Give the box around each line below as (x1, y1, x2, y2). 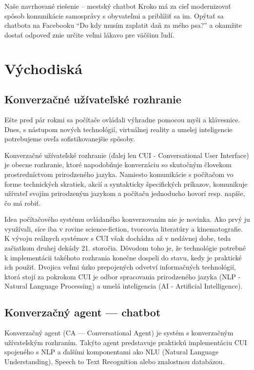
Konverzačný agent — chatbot (4, 305, 161, 320)
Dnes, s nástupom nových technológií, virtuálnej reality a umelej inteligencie (4, 124, 233, 134)
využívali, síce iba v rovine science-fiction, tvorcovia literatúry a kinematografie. (4, 223, 243, 234)
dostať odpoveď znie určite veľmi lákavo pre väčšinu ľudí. (4, 29, 175, 39)
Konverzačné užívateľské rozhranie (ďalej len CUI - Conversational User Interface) (4, 150, 249, 160)
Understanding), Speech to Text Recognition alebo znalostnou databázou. (4, 356, 225, 367)
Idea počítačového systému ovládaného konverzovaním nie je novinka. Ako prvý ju (4, 214, 250, 224)
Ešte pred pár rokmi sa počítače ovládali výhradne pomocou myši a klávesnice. (4, 114, 240, 124)
